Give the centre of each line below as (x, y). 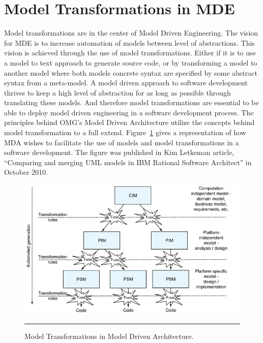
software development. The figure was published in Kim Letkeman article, (119, 152)
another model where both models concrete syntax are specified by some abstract (131, 72)
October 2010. (26, 172)
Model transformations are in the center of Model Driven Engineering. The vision (131, 33)
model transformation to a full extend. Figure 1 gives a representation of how (125, 132)
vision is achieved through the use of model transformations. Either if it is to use (130, 53)
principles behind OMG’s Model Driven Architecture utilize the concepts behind (129, 122)
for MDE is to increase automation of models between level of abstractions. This (129, 42)
